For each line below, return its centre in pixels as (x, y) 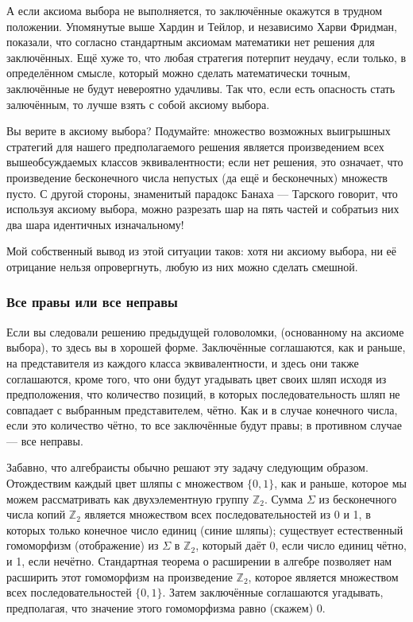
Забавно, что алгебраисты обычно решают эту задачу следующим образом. (187, 467)
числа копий (36, 514)
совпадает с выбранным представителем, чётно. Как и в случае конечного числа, (202, 409)
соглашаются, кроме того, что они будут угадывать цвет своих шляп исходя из (197, 378)
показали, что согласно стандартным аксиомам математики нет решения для (191, 42)
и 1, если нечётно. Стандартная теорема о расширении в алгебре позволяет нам (199, 561)
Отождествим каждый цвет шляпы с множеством (125, 483)
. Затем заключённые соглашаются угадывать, (273, 592)
